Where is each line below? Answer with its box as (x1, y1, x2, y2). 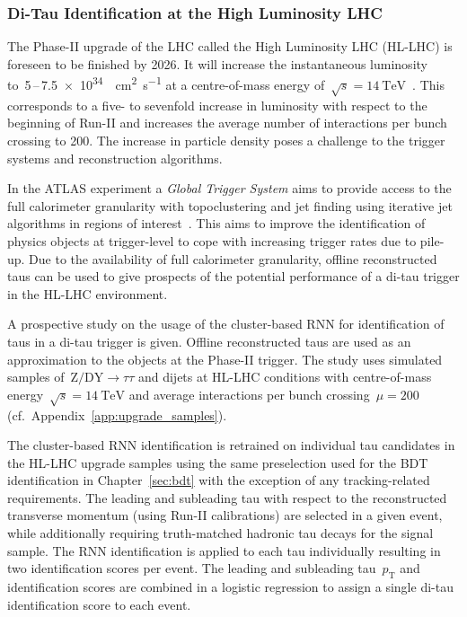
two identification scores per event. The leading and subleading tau (7, 559, 376, 577)
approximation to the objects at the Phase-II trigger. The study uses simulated (7, 349, 443, 368)
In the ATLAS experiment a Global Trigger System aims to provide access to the (7, 179, 452, 198)
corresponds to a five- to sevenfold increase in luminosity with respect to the (7, 95, 427, 114)
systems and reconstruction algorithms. (7, 148, 223, 167)
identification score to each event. (7, 595, 191, 613)
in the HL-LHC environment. (7, 284, 168, 303)
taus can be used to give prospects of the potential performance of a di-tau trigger (7, 267, 460, 286)
